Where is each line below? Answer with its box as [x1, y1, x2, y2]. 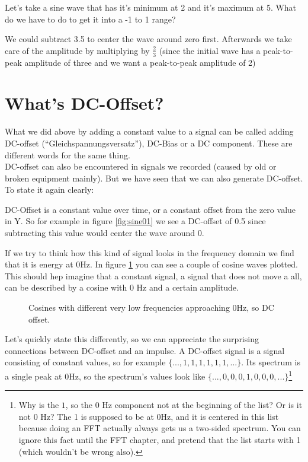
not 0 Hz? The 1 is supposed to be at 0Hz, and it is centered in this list [18, 410, 279, 422]
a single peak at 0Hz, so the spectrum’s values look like [5, 369, 206, 382]
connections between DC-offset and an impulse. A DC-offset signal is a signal [5, 344, 285, 356]
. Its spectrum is [241, 356, 301, 368]
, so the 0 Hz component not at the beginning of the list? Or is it [65, 399, 303, 411]
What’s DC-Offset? [5, 91, 164, 115]
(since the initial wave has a [159, 44, 261, 56]
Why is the [18, 399, 59, 411]
